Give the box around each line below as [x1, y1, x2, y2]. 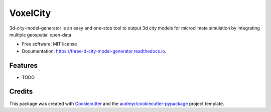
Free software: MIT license [22, 41, 77, 47]
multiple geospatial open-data [9, 31, 72, 37]
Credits [9, 87, 33, 96]
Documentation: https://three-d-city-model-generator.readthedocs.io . [22, 48, 167, 54]
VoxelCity [9, 7, 51, 18]
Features [9, 61, 38, 69]
